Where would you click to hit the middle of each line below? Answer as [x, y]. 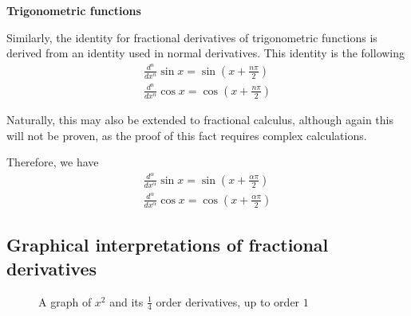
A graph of [65, 301]
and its [126, 301]
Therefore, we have [53, 162]
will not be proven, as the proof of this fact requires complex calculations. [187, 135]
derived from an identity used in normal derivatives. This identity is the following [206, 53]
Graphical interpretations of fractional [168, 245]
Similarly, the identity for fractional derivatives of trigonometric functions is [192, 37]
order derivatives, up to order [228, 301]
